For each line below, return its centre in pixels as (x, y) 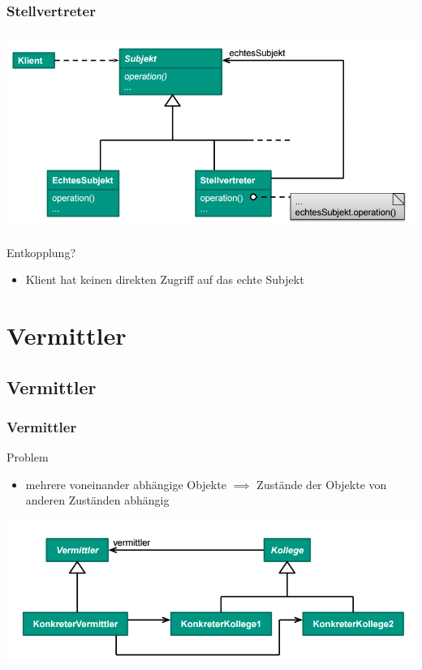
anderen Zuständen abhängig (97, 500)
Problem (28, 457)
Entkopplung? (41, 252)
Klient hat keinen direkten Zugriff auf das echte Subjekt (165, 279)
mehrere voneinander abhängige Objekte (126, 484)
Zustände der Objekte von (322, 484)
